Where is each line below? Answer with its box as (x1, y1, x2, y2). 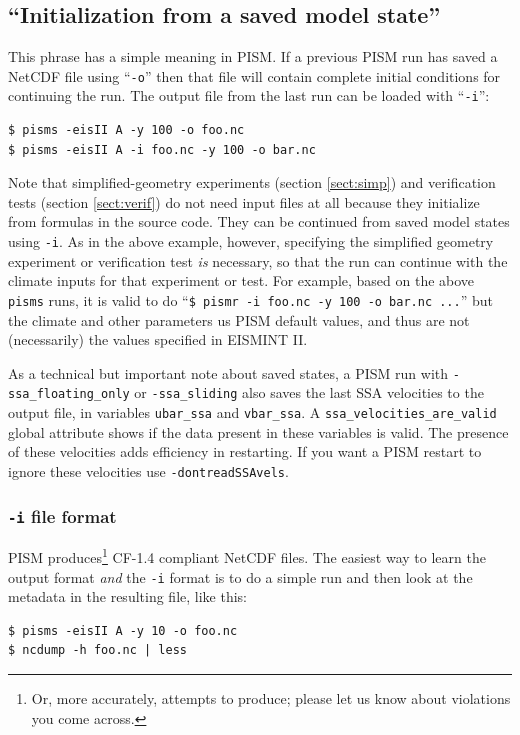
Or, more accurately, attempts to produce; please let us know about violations (31, 688, 511, 709)
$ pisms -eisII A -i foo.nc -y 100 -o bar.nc (8, 142, 316, 157)
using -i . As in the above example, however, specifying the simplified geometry (8, 231, 494, 252)
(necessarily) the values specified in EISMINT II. (8, 329, 308, 350)
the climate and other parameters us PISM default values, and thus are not (8, 309, 470, 330)
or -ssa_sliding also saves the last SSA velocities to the (134, 382, 484, 403)
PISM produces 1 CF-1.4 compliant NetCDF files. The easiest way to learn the (8, 544, 486, 568)
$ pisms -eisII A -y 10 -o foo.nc (8, 623, 238, 638)
